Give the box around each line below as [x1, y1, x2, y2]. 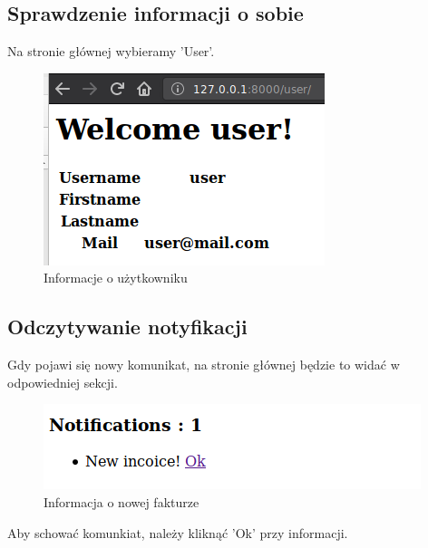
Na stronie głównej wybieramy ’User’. [7, 42, 215, 61]
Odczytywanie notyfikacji [7, 312, 248, 341]
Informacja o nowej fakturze [44, 492, 199, 511]
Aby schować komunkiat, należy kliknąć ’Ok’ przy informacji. [7, 523, 348, 542]
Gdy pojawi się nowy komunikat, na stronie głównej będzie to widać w [7, 355, 400, 374]
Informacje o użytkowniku [44, 268, 188, 287]
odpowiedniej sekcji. [7, 372, 118, 391]
